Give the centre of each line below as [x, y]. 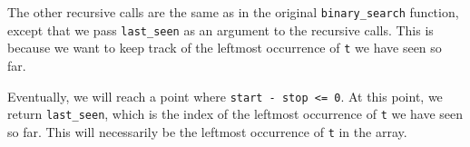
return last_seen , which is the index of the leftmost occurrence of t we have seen [235, 114]
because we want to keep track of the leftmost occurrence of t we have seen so [225, 48]
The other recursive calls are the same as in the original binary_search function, [233, 12]
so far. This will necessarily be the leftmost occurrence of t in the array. [207, 131]
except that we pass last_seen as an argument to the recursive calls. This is [220, 29]
